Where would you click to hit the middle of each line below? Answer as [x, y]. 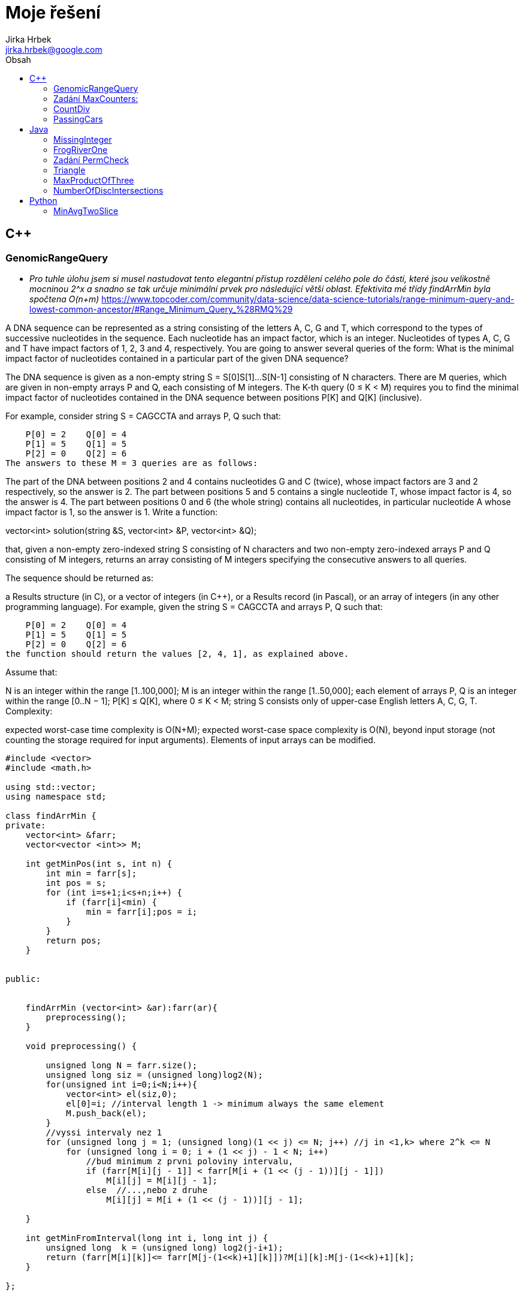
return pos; [74, 940]
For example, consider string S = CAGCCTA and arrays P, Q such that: [143, 416]
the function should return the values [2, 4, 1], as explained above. [177, 653]
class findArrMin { [51, 815]
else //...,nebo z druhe [147, 1190]
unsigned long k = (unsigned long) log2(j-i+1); [164, 1247]
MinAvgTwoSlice [86, 211]
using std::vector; [51, 787]
